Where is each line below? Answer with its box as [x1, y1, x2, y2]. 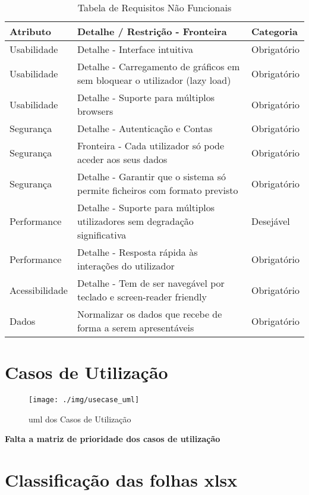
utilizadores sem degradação [77, 214, 194, 228]
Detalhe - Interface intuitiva [77, 42, 193, 56]
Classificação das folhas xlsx [5, 468, 238, 492]
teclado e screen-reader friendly [77, 290, 207, 303]
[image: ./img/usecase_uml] [29, 396, 140, 405]
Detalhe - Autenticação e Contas [77, 121, 213, 135]
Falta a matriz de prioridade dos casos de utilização [5, 433, 220, 445]
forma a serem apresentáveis [77, 321, 194, 334]
